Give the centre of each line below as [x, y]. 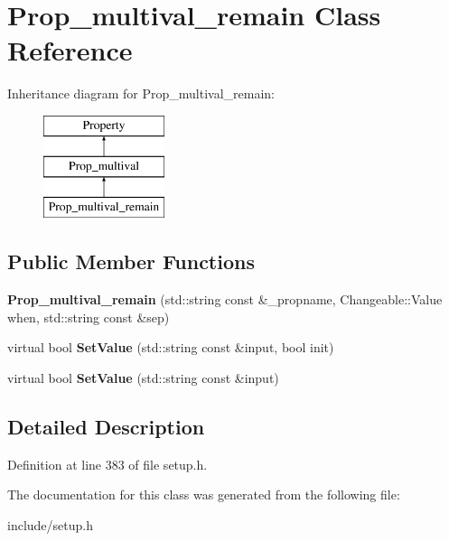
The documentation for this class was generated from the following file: [204, 494]
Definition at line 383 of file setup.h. [108, 464]
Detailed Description [106, 426]
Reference [70, 50]
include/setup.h [50, 524]
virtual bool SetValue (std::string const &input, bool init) [171, 347]
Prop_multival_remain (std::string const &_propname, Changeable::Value [225, 299]
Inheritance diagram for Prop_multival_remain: [141, 93]
